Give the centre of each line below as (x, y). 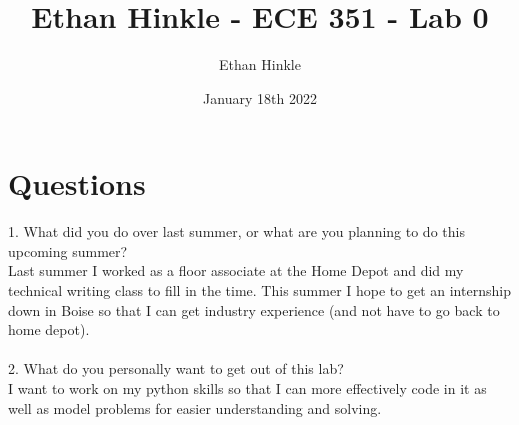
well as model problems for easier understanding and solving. (195, 407)
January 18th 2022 (260, 97)
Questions (77, 183)
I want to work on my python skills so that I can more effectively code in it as (247, 388)
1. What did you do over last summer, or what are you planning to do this (236, 231)
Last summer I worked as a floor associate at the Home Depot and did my (236, 270)
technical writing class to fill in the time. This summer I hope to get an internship (259, 290)
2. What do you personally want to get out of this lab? (176, 368)
